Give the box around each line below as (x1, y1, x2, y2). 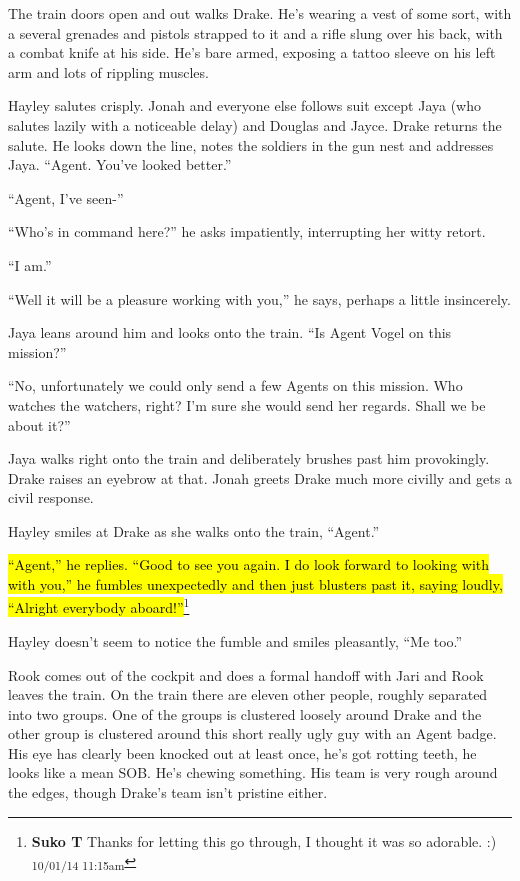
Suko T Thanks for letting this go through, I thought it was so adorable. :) (31, 830, 497, 851)
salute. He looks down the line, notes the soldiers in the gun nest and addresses (8, 134, 494, 155)
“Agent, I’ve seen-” (8, 187, 124, 208)
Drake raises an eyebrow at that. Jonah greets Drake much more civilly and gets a (8, 467, 512, 488)
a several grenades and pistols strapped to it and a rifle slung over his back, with (8, 22, 503, 43)
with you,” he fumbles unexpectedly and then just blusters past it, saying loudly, (8, 574, 503, 595)
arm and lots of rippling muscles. (8, 61, 209, 82)
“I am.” (8, 254, 52, 275)
